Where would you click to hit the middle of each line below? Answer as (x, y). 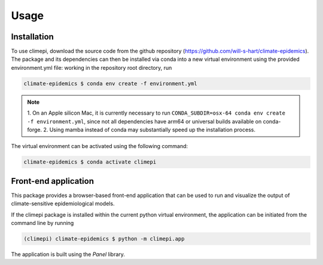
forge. (34, 130)
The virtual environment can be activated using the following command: (100, 146)
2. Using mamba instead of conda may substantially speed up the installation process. (149, 130)
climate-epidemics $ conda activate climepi (90, 162)
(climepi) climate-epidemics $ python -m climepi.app (104, 239)
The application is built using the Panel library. (68, 254)
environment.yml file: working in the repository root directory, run (92, 67)
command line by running (42, 223)
